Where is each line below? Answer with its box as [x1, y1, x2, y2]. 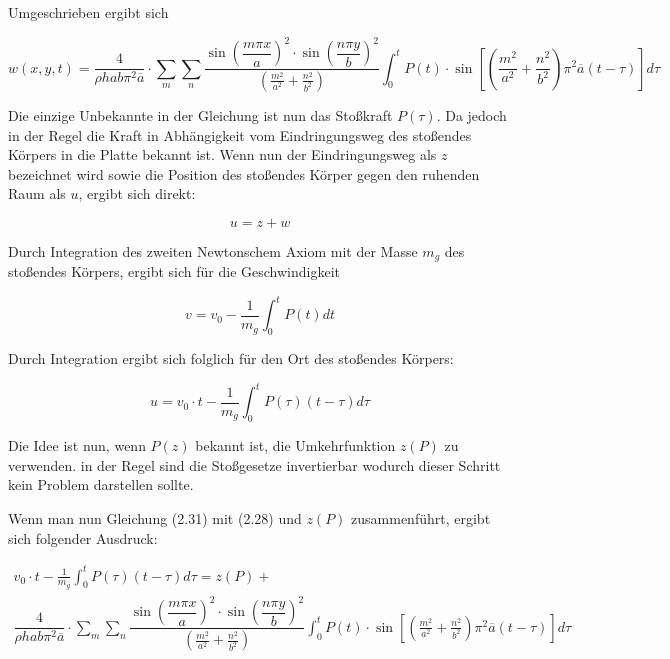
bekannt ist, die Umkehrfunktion [195, 435, 396, 456]
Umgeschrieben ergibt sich [8, 2, 169, 22]
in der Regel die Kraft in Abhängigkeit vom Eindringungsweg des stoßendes [8, 124, 472, 145]
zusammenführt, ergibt [351, 507, 491, 528]
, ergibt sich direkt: [78, 183, 196, 204]
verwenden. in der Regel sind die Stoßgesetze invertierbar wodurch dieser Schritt [8, 454, 501, 475]
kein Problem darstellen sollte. [8, 474, 194, 495]
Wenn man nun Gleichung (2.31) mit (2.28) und [8, 507, 302, 528]
